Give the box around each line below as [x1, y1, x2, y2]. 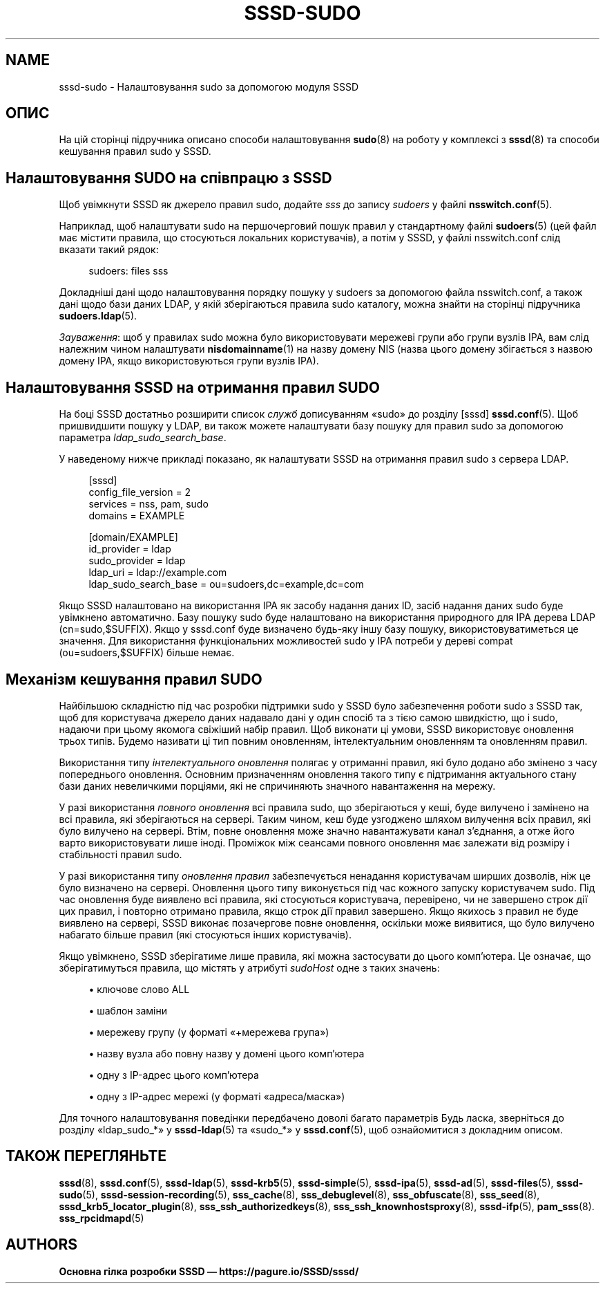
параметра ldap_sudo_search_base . [59, 432, 227, 444]
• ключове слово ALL [88, 983, 190, 995]
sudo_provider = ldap [88, 555, 186, 567]
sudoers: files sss [88, 265, 169, 277]
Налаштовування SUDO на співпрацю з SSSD [6, 169, 332, 187]
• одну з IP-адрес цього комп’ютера [88, 1068, 259, 1081]
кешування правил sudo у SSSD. [59, 145, 211, 158]
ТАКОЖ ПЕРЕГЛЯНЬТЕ [6, 1147, 167, 1165]
